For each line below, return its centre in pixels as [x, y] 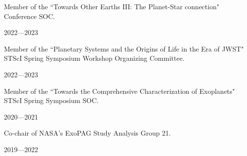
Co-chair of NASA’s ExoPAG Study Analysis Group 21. [87, 133]
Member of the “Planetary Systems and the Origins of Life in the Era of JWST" [124, 48]
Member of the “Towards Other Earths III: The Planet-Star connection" [112, 6]
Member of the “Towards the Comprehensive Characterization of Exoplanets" [120, 91]
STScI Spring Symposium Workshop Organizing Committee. [94, 58]
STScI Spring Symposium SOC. [51, 100]
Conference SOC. [29, 16]
